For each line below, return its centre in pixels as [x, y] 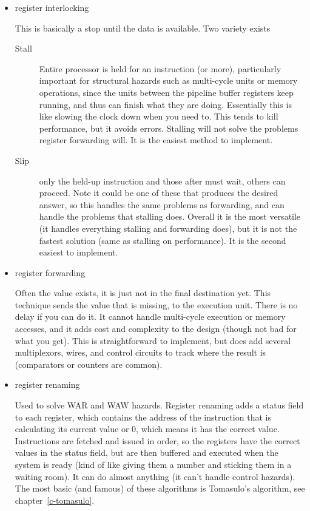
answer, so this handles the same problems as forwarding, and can [162, 204]
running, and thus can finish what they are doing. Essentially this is [165, 104]
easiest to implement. [79, 252]
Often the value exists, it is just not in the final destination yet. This [143, 293]
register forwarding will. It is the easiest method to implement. [156, 140]
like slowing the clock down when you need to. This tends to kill [159, 116]
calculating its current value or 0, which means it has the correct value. [147, 429]
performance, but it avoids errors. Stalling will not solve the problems [169, 128]
